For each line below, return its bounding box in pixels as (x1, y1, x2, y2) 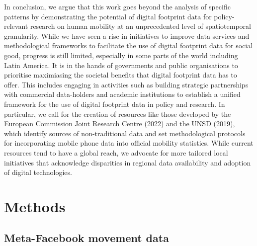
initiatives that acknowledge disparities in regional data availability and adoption (4, 157, 251, 167)
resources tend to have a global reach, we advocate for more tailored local (4, 147, 228, 158)
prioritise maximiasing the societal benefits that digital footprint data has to (4, 70, 237, 80)
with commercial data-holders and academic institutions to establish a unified (4, 89, 241, 99)
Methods (4, 196, 66, 216)
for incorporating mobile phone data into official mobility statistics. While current (4, 138, 254, 148)
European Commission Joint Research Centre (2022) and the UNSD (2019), (4, 118, 235, 129)
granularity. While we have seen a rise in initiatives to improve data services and (4, 30, 250, 41)
